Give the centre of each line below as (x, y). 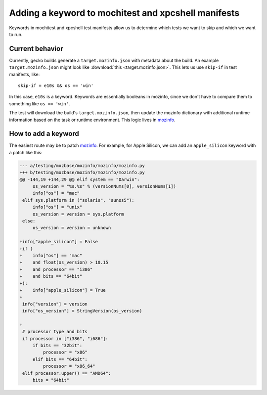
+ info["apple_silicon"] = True (63, 290)
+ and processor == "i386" (56, 269)
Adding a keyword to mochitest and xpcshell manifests (124, 13)
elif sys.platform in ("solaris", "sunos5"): (78, 200)
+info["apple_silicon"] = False (59, 242)
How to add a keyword (44, 134)
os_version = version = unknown (72, 228)
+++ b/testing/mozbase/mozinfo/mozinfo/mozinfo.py (82, 173)
